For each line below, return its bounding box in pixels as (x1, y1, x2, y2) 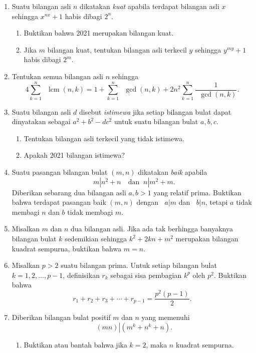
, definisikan (63, 269, 100, 280)
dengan (136, 197, 159, 207)
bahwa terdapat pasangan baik (12, 197, 106, 207)
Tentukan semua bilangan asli (12, 71, 103, 81)
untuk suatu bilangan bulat (114, 116, 198, 127)
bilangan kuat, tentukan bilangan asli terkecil (47, 44, 187, 55)
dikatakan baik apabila (138, 167, 207, 177)
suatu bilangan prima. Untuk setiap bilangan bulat (61, 260, 217, 270)
